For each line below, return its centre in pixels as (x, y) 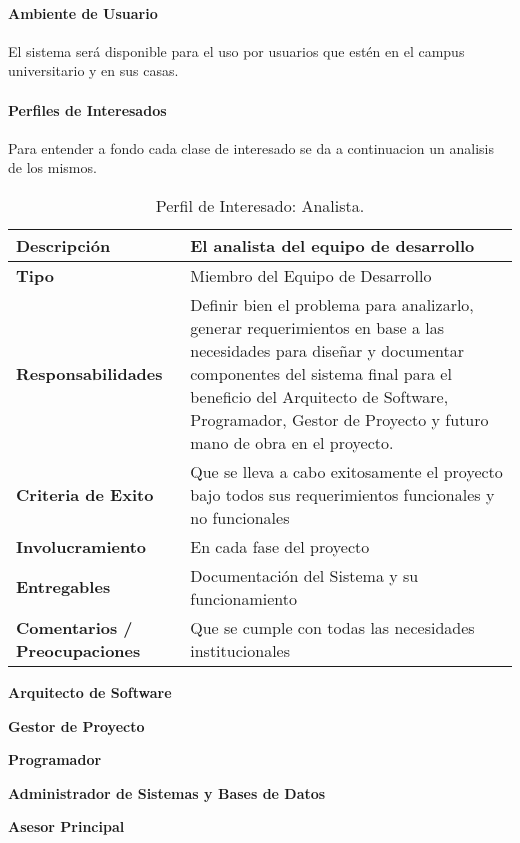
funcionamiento (243, 598)
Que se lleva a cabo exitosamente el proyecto (346, 471)
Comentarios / (74, 627)
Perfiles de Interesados (87, 109)
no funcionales (240, 517)
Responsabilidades (89, 373)
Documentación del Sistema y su (304, 575)
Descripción (63, 245)
